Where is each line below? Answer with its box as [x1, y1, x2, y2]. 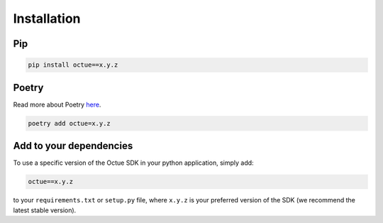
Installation [13, 11, 81, 26]
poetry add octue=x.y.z [28, 119, 111, 127]
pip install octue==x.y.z [28, 61, 118, 69]
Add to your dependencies [13, 140, 133, 152]
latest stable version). [13, 206, 77, 214]
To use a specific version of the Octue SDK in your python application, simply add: [13, 158, 255, 167]
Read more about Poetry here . [13, 100, 101, 109]
